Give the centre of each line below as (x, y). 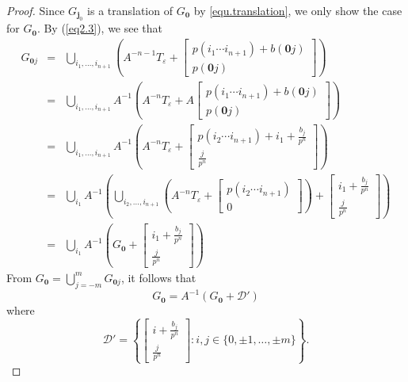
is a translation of (130, 10)
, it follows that (158, 277)
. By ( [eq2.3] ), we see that (100, 28)
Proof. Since (36, 10)
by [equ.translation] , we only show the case (298, 10)
